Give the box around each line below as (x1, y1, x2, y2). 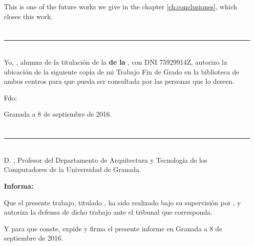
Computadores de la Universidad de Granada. (4, 164, 141, 174)
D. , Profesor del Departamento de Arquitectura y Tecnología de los (4, 154, 208, 165)
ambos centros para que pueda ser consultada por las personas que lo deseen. (4, 76, 234, 86)
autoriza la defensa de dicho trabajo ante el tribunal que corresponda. (4, 207, 212, 217)
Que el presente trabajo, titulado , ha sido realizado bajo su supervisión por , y (4, 197, 241, 207)
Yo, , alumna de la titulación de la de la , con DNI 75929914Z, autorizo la (4, 56, 227, 67)
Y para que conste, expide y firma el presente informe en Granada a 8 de (4, 223, 222, 233)
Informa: (4, 180, 34, 191)
